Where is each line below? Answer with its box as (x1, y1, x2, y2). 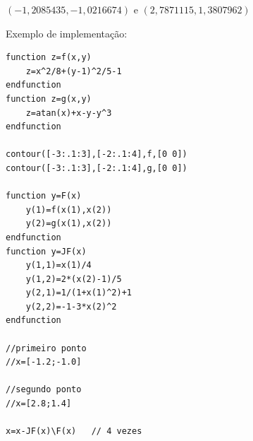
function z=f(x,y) (6, 52, 92, 63)
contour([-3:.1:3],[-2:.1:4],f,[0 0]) (6, 149, 187, 160)
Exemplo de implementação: (6, 25, 128, 40)
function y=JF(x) (6, 246, 87, 257)
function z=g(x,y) (6, 93, 92, 104)
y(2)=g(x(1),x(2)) (25, 218, 112, 229)
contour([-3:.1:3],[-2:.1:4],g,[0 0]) (6, 163, 187, 173)
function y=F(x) (6, 191, 82, 201)
